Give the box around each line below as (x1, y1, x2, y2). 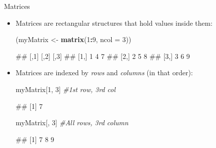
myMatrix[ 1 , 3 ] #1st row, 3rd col (15, 84, 116, 94)
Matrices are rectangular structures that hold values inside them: (15, 17, 213, 28)
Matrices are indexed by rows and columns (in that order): (15, 67, 193, 78)
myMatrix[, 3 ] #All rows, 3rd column (15, 117, 129, 128)
